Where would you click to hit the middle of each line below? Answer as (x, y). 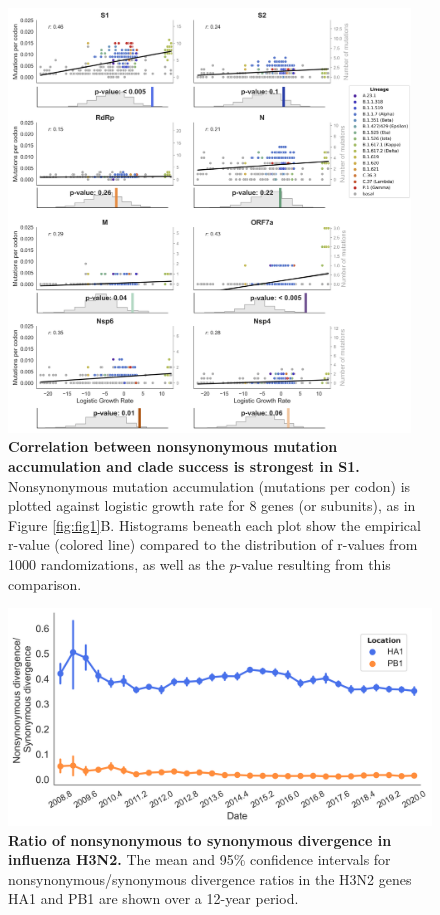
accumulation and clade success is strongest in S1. (184, 465)
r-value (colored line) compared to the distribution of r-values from (213, 544)
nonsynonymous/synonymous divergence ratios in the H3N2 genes (210, 878)
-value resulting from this (313, 563)
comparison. (45, 583)
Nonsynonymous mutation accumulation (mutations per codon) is (209, 485)
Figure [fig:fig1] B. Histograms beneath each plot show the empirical (214, 524)
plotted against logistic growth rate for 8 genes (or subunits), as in (212, 505)
